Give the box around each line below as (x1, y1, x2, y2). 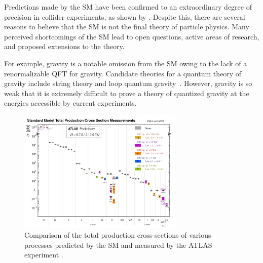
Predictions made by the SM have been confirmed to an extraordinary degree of (4, 2, 252, 12)
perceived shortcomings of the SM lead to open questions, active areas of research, (4, 31, 259, 41)
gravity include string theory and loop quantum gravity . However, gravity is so (4, 78, 252, 89)
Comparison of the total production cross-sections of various (24, 230, 211, 240)
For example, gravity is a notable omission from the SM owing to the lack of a (4, 58, 247, 68)
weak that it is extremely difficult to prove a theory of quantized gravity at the (4, 87, 249, 98)
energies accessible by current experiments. (4, 98, 137, 108)
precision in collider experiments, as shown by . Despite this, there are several (4, 11, 245, 22)
